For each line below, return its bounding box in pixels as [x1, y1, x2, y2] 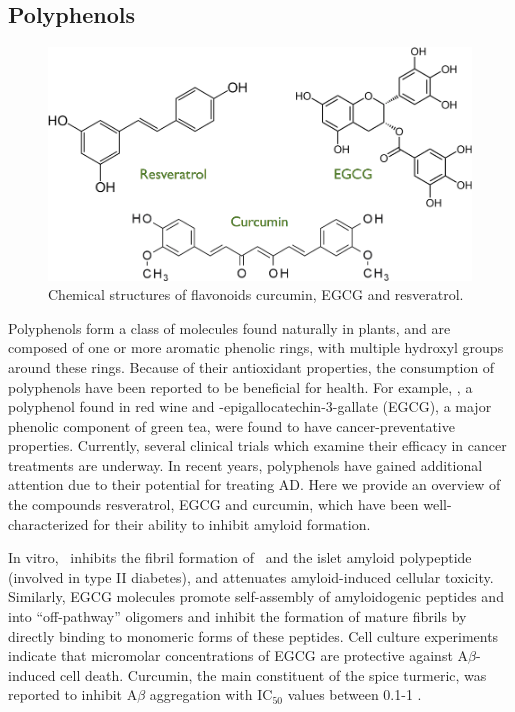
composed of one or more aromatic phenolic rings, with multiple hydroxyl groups [8, 337, 504, 358]
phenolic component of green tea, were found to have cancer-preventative [8, 415, 455, 436]
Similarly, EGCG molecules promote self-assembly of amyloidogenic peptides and [8, 586, 504, 607]
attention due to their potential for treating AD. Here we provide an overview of [8, 474, 501, 495]
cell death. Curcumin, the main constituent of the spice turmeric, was [60, 664, 487, 685]
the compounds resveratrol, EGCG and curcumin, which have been [8, 494, 419, 515]
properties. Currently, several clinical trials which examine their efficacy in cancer [8, 435, 507, 456]
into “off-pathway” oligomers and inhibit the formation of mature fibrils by [8, 606, 467, 627]
